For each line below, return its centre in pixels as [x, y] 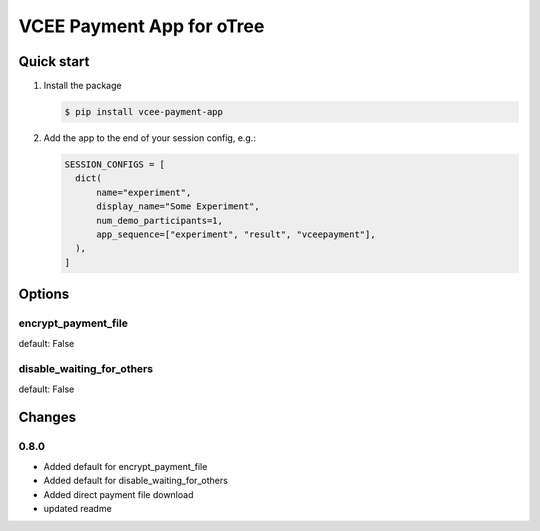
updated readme [77, 508]
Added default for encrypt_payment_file [125, 466]
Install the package [82, 86]
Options [44, 294]
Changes [47, 417]
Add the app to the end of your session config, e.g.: [150, 138]
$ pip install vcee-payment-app [144, 112]
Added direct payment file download [118, 494]
